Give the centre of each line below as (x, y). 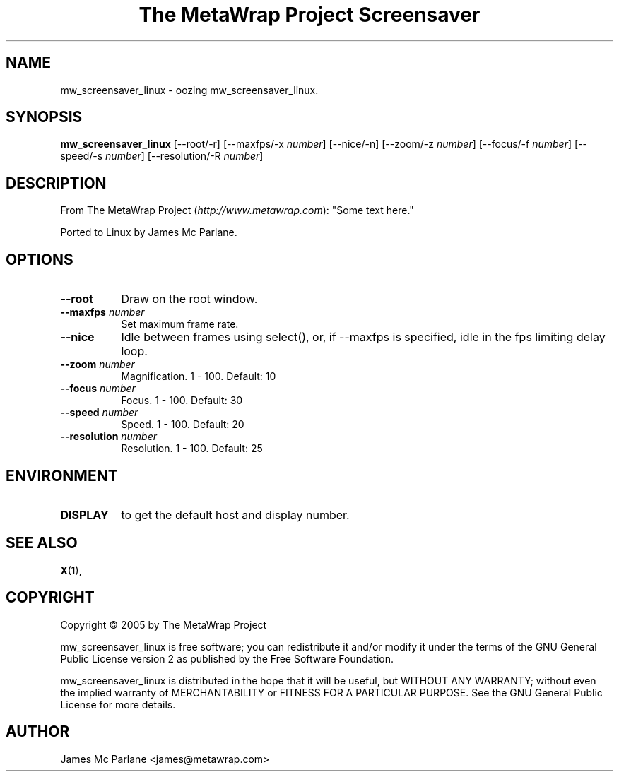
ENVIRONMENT (62, 475)
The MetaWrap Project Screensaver (309, 15)
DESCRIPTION (56, 183)
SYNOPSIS (44, 117)
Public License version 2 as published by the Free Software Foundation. (227, 658)
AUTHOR (38, 732)
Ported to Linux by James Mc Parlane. (149, 232)
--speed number (99, 413)
